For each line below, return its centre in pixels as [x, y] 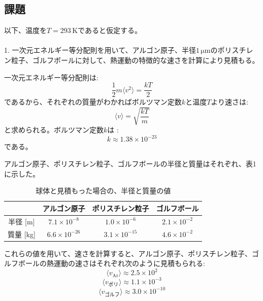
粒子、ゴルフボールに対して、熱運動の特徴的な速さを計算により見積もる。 [135, 60]
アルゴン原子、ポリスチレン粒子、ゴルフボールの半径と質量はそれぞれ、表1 [130, 164]
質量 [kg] [22, 234]
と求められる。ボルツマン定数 [54, 130]
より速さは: [229, 102]
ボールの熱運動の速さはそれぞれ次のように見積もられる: [111, 263]
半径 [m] [22, 221]
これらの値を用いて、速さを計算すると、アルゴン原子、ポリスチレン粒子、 [128, 253]
